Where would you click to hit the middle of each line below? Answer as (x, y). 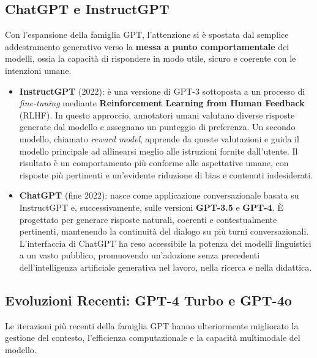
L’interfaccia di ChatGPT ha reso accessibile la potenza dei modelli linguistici (165, 243)
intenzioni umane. (38, 70)
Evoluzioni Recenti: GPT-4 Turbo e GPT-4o (148, 300)
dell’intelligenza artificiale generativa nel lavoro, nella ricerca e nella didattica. (166, 267)
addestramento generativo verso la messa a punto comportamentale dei (147, 46)
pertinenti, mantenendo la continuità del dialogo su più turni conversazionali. (164, 231)
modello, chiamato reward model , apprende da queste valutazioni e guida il (159, 138)
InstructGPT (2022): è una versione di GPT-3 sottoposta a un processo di (162, 91)
